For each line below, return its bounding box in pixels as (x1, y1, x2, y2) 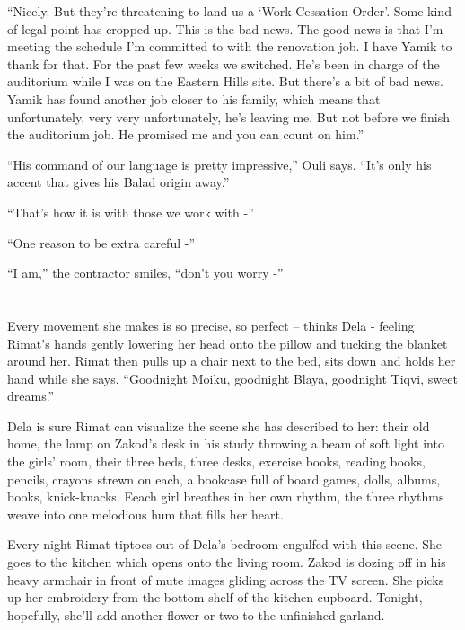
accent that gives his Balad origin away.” (7, 173, 230, 191)
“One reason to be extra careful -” (7, 233, 196, 252)
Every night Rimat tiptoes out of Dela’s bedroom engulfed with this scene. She (7, 535, 442, 554)
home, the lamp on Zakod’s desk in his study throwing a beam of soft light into (7, 434, 444, 453)
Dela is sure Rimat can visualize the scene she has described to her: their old (7, 416, 430, 435)
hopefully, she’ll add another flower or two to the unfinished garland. (7, 605, 385, 624)
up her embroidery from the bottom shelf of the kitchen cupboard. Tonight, (7, 588, 423, 607)
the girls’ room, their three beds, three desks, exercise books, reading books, (7, 452, 426, 471)
